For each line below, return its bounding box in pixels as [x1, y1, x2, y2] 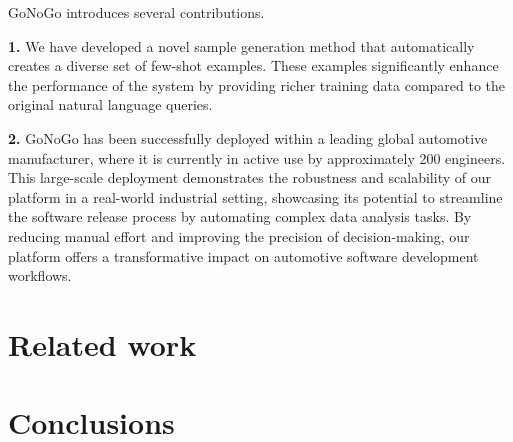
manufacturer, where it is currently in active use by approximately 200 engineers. [8, 147, 506, 168]
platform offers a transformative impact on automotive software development [8, 245, 479, 266]
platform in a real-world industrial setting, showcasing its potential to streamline [8, 186, 503, 207]
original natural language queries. [8, 94, 213, 115]
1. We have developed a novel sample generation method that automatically [8, 35, 475, 56]
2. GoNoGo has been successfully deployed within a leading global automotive [8, 127, 488, 148]
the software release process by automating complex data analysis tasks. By [8, 206, 472, 227]
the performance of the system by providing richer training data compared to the [8, 74, 506, 95]
